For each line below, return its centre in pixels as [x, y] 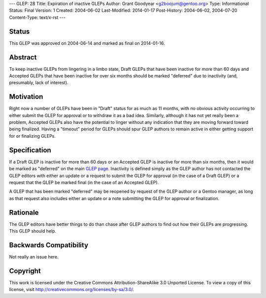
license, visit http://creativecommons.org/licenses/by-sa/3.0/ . [72, 290]
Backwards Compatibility [49, 245]
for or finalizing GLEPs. [33, 136]
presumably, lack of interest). [39, 83]
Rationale [24, 212]
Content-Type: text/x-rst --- [37, 17]
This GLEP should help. [33, 231]
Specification [30, 150]
